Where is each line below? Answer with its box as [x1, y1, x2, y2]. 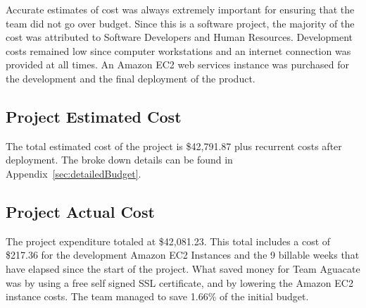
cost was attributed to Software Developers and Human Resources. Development [6, 30, 353, 44]
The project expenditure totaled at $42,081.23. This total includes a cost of [6, 233, 331, 248]
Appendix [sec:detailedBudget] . [6, 166, 141, 180]
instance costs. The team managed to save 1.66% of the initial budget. [6, 289, 309, 304]
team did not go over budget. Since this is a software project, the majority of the [6, 16, 355, 30]
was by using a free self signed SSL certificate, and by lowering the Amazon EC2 [6, 275, 353, 290]
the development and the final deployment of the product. [6, 70, 255, 85]
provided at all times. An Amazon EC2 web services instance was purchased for [6, 57, 350, 72]
